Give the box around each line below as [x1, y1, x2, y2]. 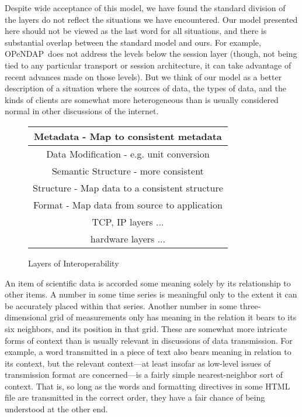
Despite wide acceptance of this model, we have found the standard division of [5, 2, 286, 13]
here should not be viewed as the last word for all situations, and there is [5, 25, 267, 37]
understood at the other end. [5, 403, 108, 415]
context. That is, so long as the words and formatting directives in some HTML [5, 380, 290, 392]
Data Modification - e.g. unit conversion [46, 146, 210, 160]
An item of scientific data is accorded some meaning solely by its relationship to [5, 276, 291, 289]
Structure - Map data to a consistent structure [33, 180, 223, 194]
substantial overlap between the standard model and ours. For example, [5, 36, 261, 48]
